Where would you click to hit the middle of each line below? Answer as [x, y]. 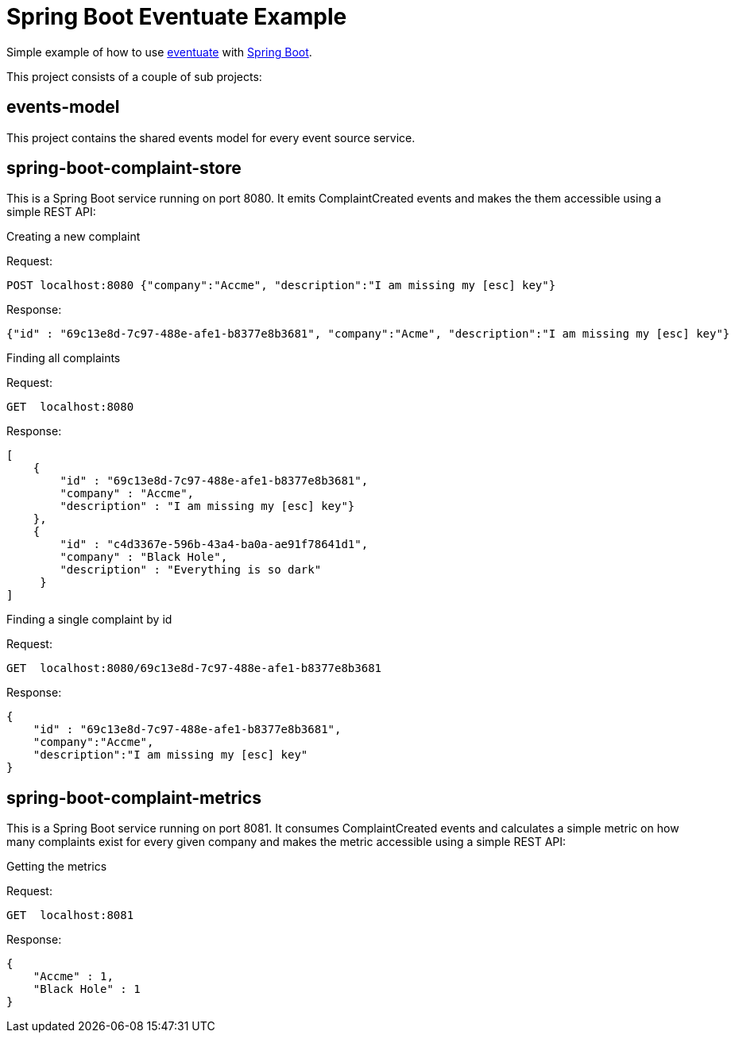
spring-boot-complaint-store [124, 168]
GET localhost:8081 [70, 915]
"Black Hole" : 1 [87, 989]
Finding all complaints [64, 358]
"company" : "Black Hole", [144, 557]
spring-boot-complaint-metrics [134, 798]
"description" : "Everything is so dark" [191, 570]
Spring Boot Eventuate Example [177, 17]
